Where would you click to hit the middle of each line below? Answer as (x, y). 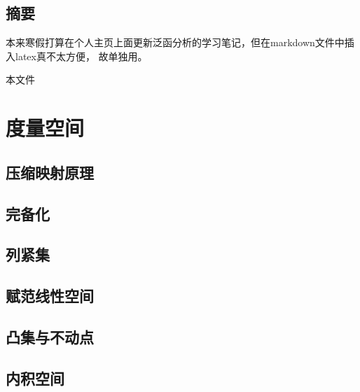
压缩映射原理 (50, 172)
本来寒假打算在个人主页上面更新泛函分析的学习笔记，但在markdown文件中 (175, 42)
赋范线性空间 (50, 296)
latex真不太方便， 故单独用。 (81, 56)
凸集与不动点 (50, 336)
